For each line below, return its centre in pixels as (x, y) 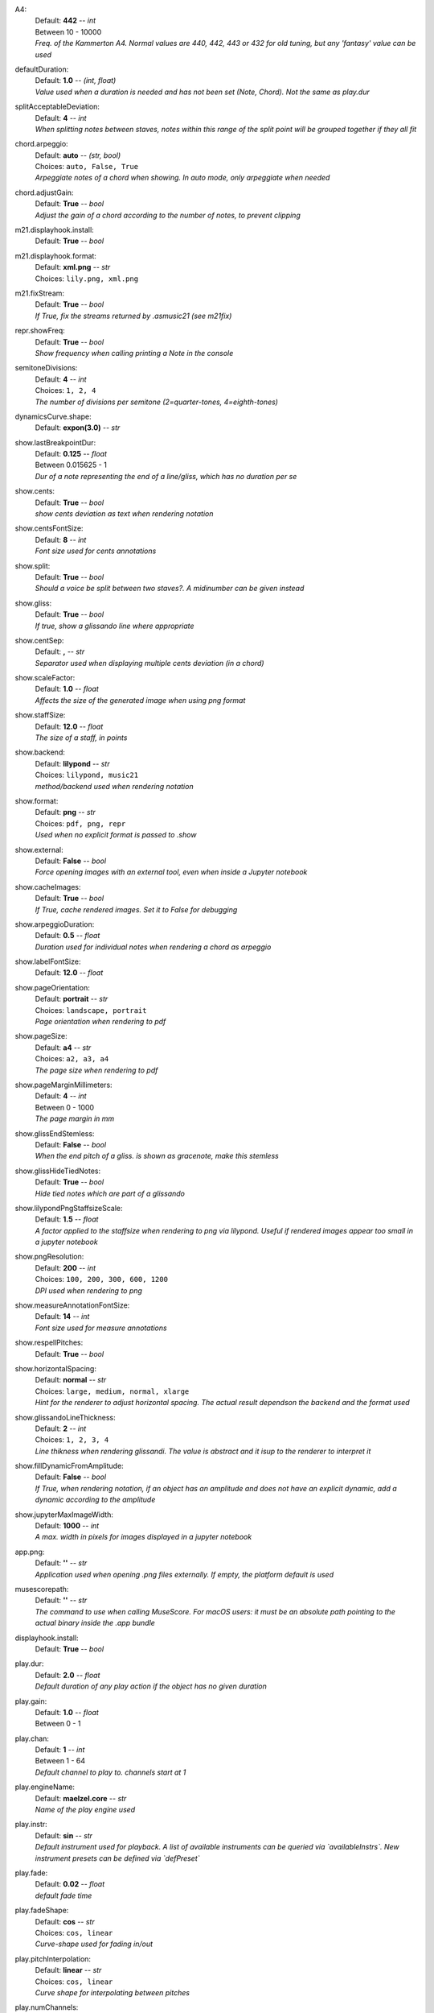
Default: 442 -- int (66, 21)
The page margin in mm (75, 1118)
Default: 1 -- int (60, 1750)
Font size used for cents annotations (96, 551)
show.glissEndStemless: (55, 1133)
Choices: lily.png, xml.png (87, 279)
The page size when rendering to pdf (96, 1070)
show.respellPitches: (49, 1343)
